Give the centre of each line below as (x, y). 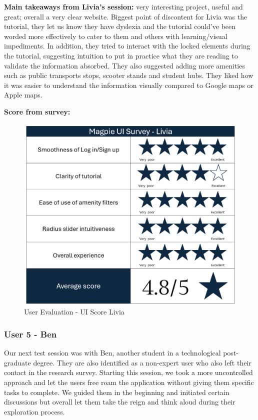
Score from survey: (37, 111)
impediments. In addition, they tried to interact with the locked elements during (127, 46)
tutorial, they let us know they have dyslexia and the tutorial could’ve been (120, 26)
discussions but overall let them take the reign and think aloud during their (120, 402)
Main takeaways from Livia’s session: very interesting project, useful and (123, 6)
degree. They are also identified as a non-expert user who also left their (142, 362)
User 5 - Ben (30, 334)
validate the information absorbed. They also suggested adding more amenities (124, 65)
